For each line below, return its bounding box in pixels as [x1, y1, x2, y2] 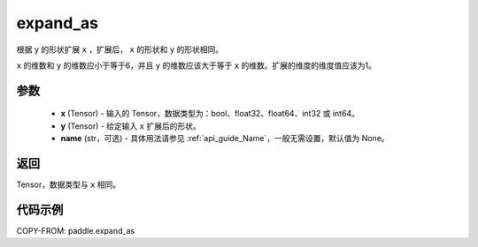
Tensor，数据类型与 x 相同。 [16, 179, 121, 190]
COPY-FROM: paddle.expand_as [16, 225, 135, 236]
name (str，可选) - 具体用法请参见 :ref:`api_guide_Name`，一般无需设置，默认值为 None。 [60, 133, 389, 144]
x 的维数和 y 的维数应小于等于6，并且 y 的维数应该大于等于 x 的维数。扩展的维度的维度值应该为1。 [16, 60, 376, 71]
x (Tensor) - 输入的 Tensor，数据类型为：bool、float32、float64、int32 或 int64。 [60, 109, 360, 119]
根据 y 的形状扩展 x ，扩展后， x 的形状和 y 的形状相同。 [16, 44, 224, 55]
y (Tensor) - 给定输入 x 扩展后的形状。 [60, 120, 201, 131]
